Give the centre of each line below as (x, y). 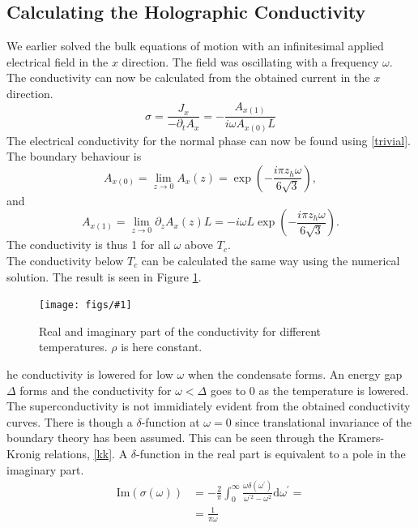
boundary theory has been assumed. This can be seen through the (171, 438)
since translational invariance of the (323, 421)
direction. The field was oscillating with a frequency (250, 61)
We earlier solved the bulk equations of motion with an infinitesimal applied (195, 46)
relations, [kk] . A (86, 454)
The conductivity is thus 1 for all (89, 245)
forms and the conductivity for (96, 390)
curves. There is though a (70, 421)
